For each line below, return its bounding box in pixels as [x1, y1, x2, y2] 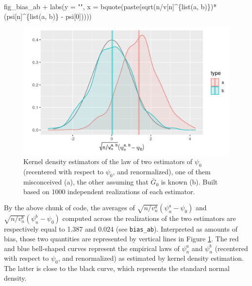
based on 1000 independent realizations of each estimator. [23, 186, 195, 196]
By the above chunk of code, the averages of [4, 202, 135, 213]
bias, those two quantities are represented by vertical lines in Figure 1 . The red [4, 233, 239, 243]
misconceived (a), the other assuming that [23, 177, 149, 187]
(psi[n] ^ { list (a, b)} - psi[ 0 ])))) [4, 11, 92, 21]
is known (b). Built [161, 177, 218, 187]
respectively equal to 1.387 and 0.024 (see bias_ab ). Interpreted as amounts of [4, 224, 238, 234]
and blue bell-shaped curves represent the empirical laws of [4, 243, 180, 253]
